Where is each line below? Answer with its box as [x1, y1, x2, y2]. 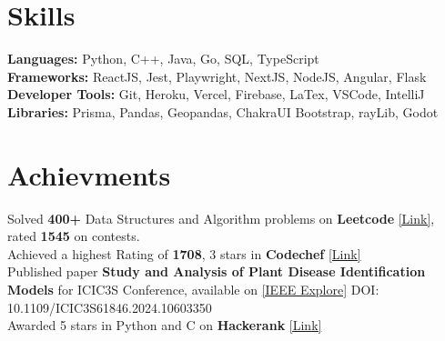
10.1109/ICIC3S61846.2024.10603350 [7, 297, 212, 316]
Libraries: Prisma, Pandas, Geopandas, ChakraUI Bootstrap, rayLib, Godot [7, 102, 439, 121]
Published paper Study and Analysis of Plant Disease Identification [7, 262, 426, 281]
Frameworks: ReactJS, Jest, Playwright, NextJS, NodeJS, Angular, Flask [7, 66, 427, 85]
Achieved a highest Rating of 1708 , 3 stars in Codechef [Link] [7, 244, 361, 263]
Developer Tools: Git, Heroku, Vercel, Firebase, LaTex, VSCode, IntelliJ [7, 85, 425, 104]
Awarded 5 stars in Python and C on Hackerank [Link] [7, 316, 322, 335]
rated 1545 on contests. [7, 226, 140, 246]
